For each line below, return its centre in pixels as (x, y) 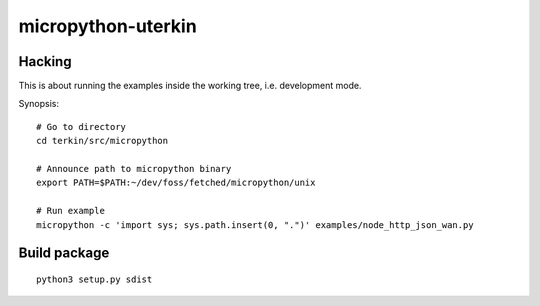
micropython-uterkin (107, 26)
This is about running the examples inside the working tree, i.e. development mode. (190, 86)
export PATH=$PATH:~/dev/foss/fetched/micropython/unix (176, 183)
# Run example (70, 211)
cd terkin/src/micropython (102, 141)
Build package (64, 253)
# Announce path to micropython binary (134, 169)
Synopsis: (39, 104)
